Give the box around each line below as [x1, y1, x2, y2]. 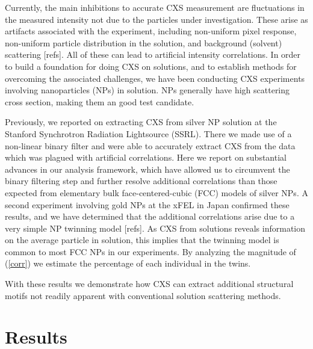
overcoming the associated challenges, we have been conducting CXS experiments [5, 72, 305, 84]
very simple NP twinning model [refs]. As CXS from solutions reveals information [5, 221, 306, 234]
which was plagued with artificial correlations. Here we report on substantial [5, 151, 287, 164]
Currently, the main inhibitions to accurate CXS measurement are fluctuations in [5, 1, 305, 13]
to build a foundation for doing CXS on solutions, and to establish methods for [5, 60, 297, 72]
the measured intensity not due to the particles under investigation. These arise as [5, 13, 308, 25]
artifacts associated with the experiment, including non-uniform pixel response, [5, 25, 297, 37]
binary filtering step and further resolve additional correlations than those [5, 174, 277, 187]
